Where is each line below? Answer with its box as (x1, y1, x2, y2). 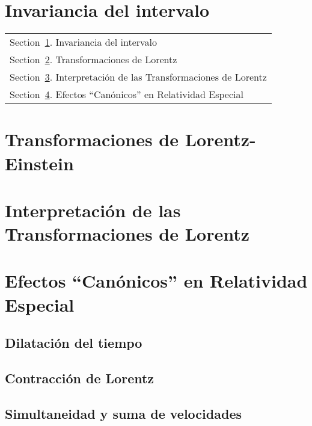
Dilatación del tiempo (5, 333, 142, 352)
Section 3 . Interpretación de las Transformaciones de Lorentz (10, 70, 267, 84)
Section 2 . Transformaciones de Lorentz (10, 52, 177, 67)
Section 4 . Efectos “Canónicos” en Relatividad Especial (10, 87, 243, 102)
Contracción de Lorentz (5, 368, 154, 387)
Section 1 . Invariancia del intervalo (10, 35, 158, 49)
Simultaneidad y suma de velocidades (5, 404, 242, 422)
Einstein (5, 150, 74, 175)
